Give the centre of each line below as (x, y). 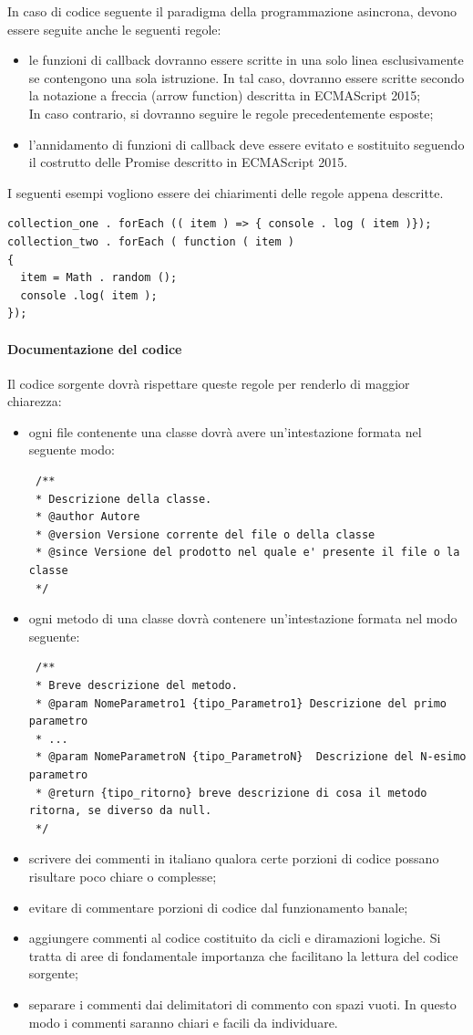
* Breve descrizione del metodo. (136, 686)
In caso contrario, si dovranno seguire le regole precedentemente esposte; (231, 113)
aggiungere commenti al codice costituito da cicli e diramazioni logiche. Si (235, 938)
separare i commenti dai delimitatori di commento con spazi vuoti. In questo (242, 1004)
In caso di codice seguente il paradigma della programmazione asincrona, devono (232, 11)
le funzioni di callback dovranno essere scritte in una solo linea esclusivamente (246, 60)
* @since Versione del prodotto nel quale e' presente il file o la (247, 553)
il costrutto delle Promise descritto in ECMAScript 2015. (188, 162)
